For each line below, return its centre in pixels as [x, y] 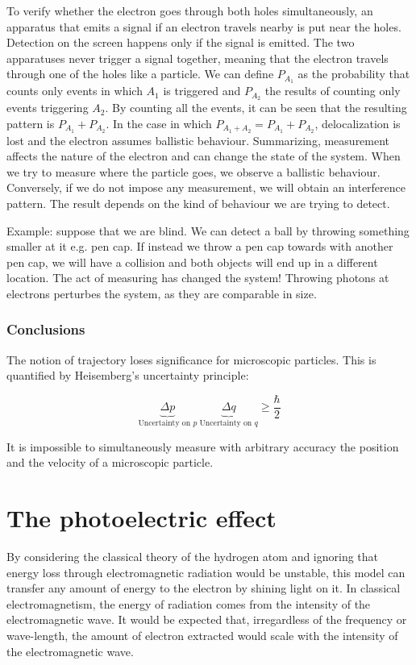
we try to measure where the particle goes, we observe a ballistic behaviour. [193, 171]
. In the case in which [159, 123]
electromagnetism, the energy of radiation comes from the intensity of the [189, 603]
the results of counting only [333, 91]
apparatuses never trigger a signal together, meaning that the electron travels [198, 58]
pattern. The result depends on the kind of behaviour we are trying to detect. [198, 203]
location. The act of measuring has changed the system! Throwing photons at [198, 278]
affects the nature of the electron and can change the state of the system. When [204, 156]
